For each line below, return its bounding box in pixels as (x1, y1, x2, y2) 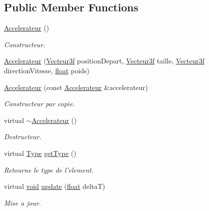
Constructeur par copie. (4, 98, 75, 109)
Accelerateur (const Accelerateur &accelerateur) (4, 82, 148, 92)
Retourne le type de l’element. (4, 164, 94, 175)
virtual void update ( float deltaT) (4, 181, 105, 191)
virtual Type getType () (4, 148, 77, 158)
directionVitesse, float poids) (4, 65, 90, 75)
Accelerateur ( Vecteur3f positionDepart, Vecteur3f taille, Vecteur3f (4, 56, 205, 66)
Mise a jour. (4, 197, 41, 208)
